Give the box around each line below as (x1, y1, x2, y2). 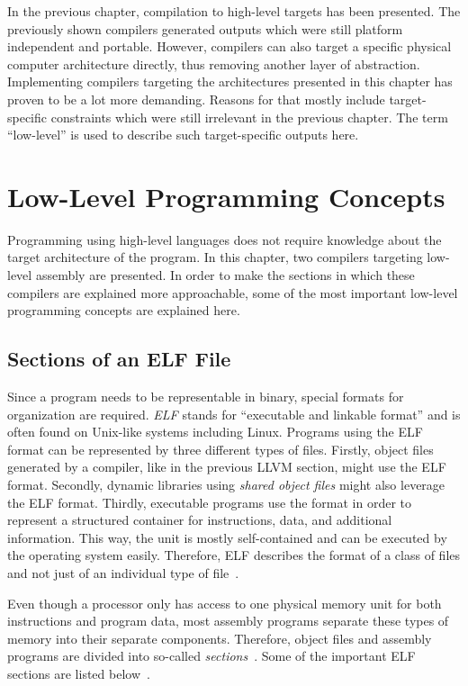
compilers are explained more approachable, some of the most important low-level (7, 283, 458, 302)
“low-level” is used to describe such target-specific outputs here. (7, 125, 359, 144)
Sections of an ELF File (7, 345, 231, 373)
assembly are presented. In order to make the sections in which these (35, 266, 415, 284)
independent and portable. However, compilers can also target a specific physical (7, 37, 452, 56)
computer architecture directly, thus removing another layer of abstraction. (7, 54, 420, 73)
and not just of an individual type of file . (7, 563, 239, 582)
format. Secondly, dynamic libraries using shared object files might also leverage (7, 475, 445, 494)
